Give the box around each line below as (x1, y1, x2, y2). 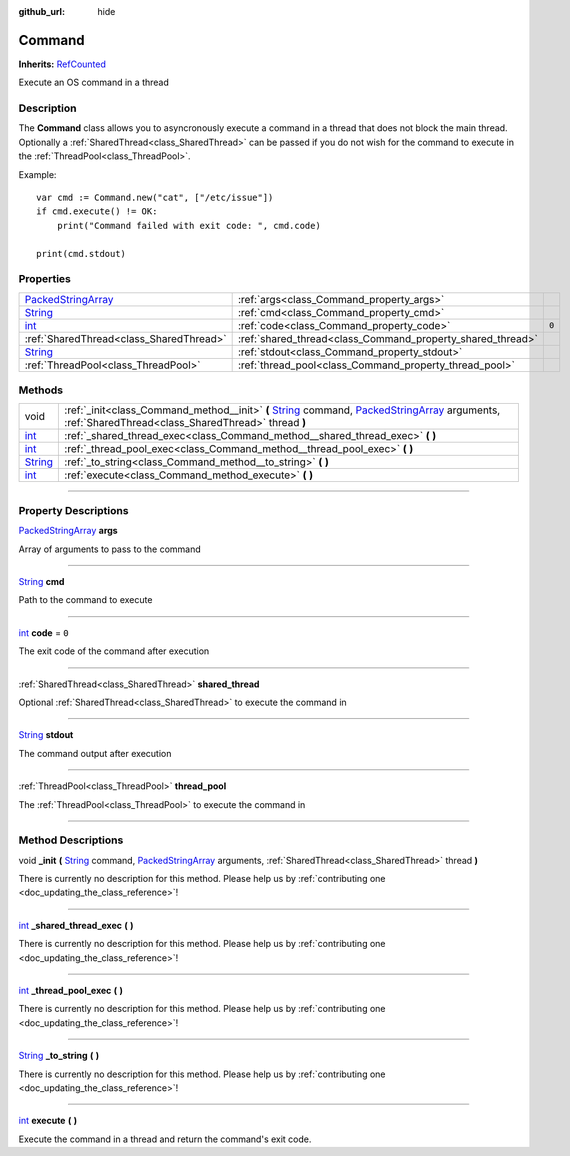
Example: (18, 168, 57, 180)
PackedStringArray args (18, 525, 119, 537)
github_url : (18, 6, 65, 17)
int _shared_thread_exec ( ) (18, 919, 134, 931)
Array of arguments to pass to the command (18, 543, 202, 555)
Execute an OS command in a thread (18, 76, 170, 89)
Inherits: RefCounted (18, 58, 107, 70)
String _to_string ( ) (18, 1050, 100, 1062)
